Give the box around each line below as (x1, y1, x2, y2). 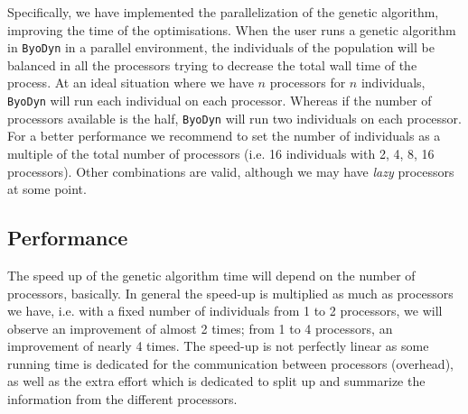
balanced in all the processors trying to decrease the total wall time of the (7, 55, 417, 74)
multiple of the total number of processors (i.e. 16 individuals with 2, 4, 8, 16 (7, 143, 435, 162)
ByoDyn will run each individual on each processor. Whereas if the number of (7, 91, 432, 110)
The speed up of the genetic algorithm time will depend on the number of (7, 265, 416, 284)
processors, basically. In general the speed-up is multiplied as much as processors (7, 283, 454, 302)
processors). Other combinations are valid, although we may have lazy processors (7, 161, 454, 180)
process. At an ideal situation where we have (7, 73, 254, 92)
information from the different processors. (7, 390, 238, 409)
